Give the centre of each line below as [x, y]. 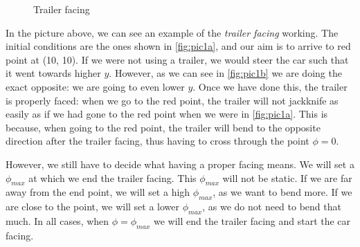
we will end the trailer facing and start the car [252, 220]
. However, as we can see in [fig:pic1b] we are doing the [225, 73]
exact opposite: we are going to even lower [95, 86]
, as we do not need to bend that [272, 207]
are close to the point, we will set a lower [93, 207]
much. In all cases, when [57, 220]
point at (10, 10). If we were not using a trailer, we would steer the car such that [177, 59]
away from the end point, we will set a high [98, 192]
